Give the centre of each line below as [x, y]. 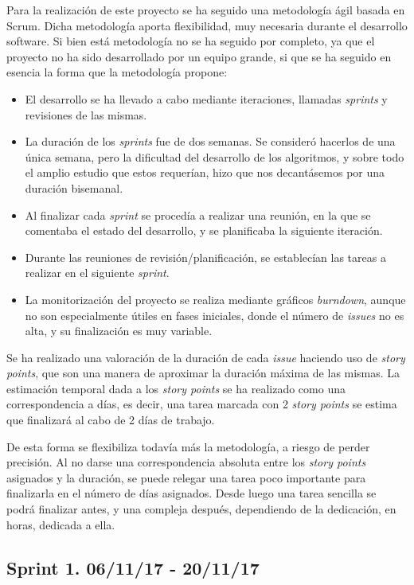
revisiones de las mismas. [86, 114]
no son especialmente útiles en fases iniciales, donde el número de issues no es [215, 315]
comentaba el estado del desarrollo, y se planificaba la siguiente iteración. [204, 230]
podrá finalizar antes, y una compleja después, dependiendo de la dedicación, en [201, 509]
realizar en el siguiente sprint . [97, 273]
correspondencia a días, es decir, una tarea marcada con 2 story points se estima [202, 404]
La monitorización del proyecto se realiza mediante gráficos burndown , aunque [215, 299]
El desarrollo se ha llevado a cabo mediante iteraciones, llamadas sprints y [206, 98]
